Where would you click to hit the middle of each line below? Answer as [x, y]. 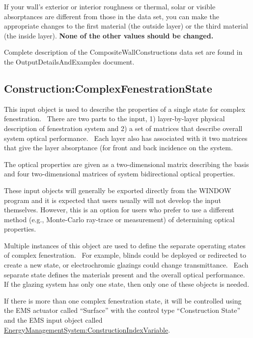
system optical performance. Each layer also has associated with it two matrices [126, 138]
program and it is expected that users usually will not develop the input [112, 200]
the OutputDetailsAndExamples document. [69, 61]
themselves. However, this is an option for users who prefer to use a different [119, 210]
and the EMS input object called [53, 320]
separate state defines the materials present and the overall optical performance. [125, 274]
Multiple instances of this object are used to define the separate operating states [125, 245]
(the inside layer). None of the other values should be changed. [109, 35]
